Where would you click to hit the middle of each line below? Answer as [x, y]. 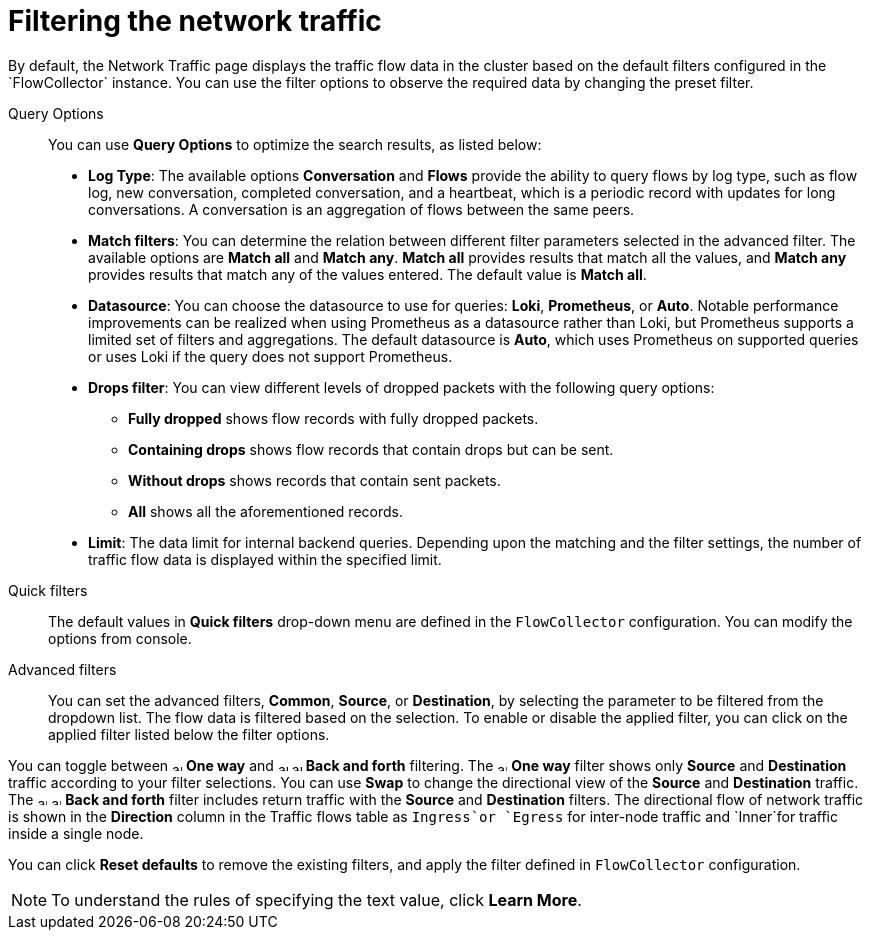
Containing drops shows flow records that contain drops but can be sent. [371, 449]
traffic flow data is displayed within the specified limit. [265, 559]
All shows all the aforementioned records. [265, 511]
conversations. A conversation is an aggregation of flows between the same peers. [361, 209]
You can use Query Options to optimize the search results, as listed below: [295, 144]
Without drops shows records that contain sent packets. [314, 480]
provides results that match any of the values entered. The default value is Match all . [367, 274]
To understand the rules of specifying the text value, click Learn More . [316, 899]
